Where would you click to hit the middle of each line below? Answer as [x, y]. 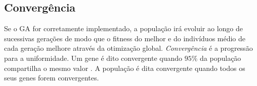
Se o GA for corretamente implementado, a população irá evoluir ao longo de [124, 28]
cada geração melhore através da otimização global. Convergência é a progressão [128, 48]
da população [221, 58]
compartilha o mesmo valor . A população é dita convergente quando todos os [125, 68]
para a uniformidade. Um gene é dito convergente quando [93, 58]
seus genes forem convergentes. [52, 78]
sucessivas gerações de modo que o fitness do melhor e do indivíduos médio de [125, 38]
